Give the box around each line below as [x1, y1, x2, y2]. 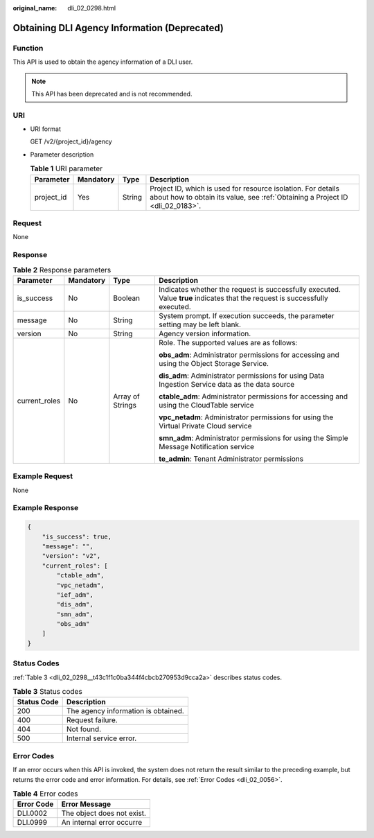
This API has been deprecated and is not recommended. [31, 89, 193, 98]
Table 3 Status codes [12, 687, 82, 697]
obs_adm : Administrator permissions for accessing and [159, 350, 339, 360]
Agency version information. [159, 329, 251, 338]
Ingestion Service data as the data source [159, 379, 295, 389]
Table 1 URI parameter [30, 164, 103, 173]
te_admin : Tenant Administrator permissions [159, 454, 304, 464]
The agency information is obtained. [66, 706, 185, 716]
